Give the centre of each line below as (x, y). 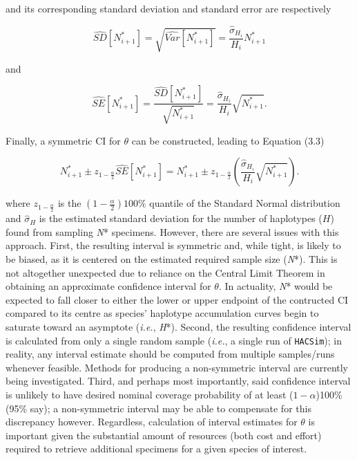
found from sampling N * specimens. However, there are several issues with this (172, 231)
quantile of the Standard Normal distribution (245, 203)
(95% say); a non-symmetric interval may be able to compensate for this (158, 408)
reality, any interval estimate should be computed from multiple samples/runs (170, 354)
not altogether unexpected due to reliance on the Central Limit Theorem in (165, 272)
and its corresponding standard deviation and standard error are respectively (168, 8)
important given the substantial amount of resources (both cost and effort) (164, 435)
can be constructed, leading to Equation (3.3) (228, 140)
